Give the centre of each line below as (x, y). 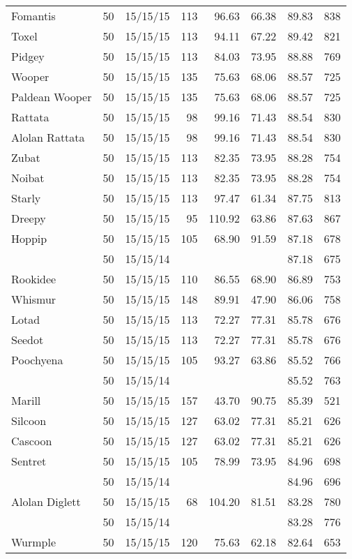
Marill (26, 400)
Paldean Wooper (52, 97)
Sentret (29, 461)
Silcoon (29, 420)
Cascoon (32, 441)
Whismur (34, 299)
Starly (26, 198)
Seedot (28, 340)
